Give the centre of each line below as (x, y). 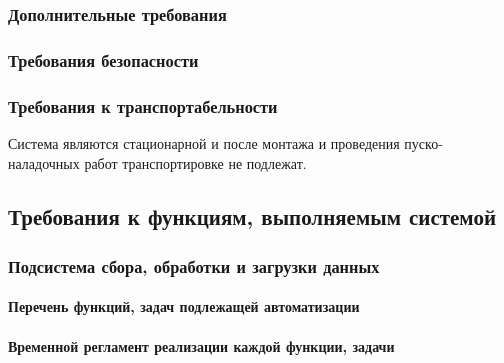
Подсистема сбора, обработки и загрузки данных (194, 265)
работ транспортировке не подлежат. (195, 162)
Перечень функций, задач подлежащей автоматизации (184, 306)
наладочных (44, 162)
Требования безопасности (103, 59)
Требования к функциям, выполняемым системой (252, 216)
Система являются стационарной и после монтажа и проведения (204, 142)
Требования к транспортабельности (143, 105)
